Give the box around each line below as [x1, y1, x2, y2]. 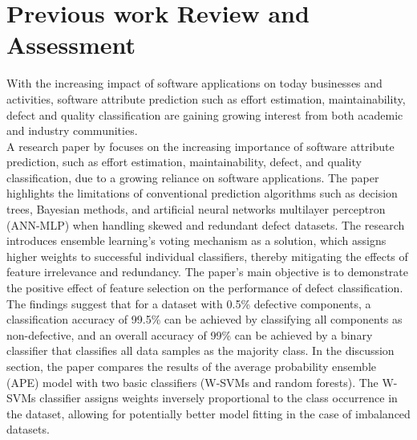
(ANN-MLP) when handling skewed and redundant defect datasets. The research [6, 216, 405, 233]
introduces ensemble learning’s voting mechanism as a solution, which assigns [6, 232, 387, 249]
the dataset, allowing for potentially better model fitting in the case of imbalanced [6, 405, 411, 422]
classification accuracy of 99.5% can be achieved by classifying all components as [6, 311, 403, 328]
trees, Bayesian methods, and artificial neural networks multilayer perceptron [6, 201, 386, 218]
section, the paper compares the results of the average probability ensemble [6, 358, 376, 374]
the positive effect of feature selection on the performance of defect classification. [6, 279, 403, 296]
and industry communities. [6, 122, 138, 139]
